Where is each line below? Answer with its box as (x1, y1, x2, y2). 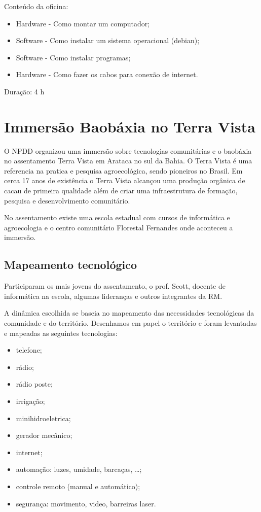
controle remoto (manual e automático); (16, 481, 140, 491)
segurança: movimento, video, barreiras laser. (16, 498, 156, 508)
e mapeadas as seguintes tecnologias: (4, 327, 118, 338)
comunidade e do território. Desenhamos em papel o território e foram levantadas (4, 318, 257, 328)
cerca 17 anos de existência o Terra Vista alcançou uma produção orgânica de (4, 175, 245, 186)
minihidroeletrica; (16, 413, 71, 423)
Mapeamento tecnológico (4, 257, 137, 272)
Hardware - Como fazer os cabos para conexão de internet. (16, 69, 198, 80)
